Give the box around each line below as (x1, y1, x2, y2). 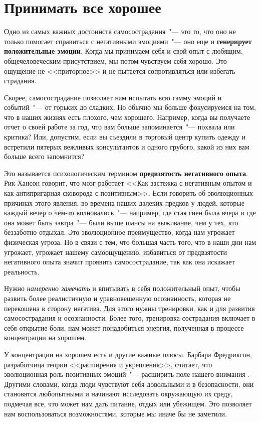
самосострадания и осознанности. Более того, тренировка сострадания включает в (4, 313, 255, 323)
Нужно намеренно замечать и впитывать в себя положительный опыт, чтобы (4, 283, 240, 294)
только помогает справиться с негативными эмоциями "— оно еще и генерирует (4, 36, 252, 46)
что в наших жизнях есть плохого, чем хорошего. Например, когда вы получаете (4, 111, 250, 122)
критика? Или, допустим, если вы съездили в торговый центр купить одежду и (4, 131, 245, 142)
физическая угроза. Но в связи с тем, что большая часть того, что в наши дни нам (4, 237, 256, 247)
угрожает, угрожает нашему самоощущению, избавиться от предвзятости (4, 246, 227, 257)
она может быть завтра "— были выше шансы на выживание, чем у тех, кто (4, 217, 238, 227)
